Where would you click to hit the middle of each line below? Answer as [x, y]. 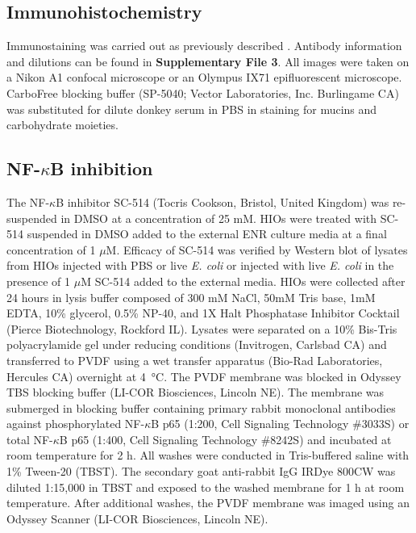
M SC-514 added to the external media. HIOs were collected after [243, 281]
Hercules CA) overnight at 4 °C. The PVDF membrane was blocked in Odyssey [204, 376]
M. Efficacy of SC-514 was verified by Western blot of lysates [257, 249]
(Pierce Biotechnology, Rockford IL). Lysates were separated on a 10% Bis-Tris [202, 328]
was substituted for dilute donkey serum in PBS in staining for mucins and [192, 109]
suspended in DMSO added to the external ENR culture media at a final [207, 234]
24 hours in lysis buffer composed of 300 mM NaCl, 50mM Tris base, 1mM [191, 297]
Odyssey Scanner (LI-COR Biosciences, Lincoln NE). [137, 518]
